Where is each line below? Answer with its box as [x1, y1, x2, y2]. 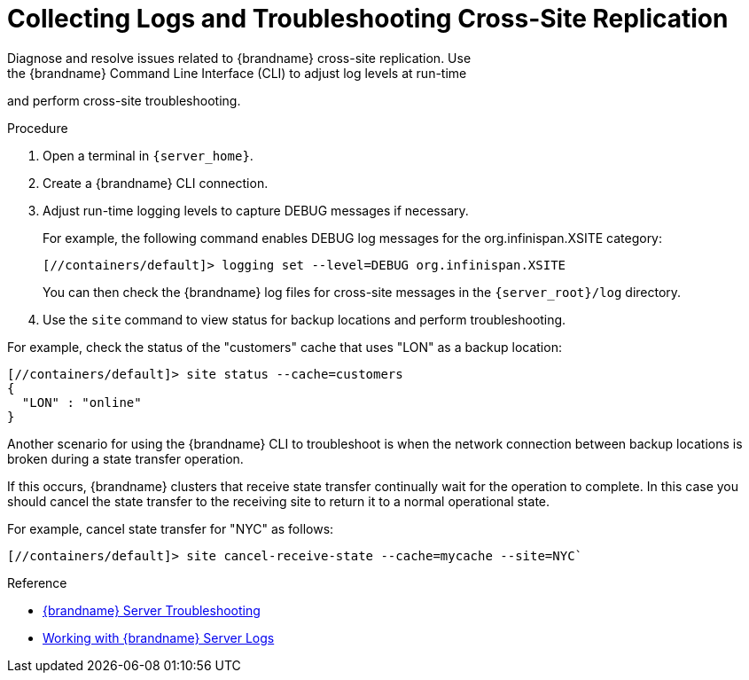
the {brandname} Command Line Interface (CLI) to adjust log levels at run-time [7, 65, 467, 81]
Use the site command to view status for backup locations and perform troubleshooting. [43, 311, 566, 327]
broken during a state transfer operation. [7, 450, 244, 466]
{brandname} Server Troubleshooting [43, 602, 261, 618]
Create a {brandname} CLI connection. [43, 175, 269, 191]
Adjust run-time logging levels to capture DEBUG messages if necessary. [43, 202, 469, 218]
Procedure [7, 120, 68, 136]
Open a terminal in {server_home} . [43, 147, 254, 163]
